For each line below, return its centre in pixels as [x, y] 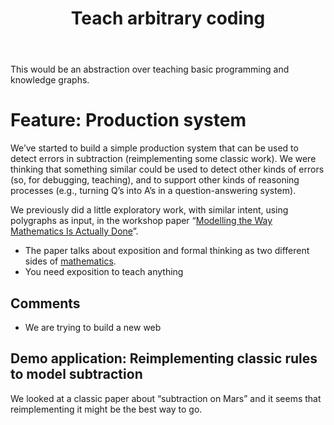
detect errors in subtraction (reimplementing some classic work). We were [163, 159]
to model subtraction [76, 374]
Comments [45, 303]
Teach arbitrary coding [168, 18]
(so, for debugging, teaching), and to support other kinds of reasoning [155, 180]
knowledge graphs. [50, 80]
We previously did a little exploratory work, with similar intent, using [149, 210]
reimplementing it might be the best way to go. [106, 409]
